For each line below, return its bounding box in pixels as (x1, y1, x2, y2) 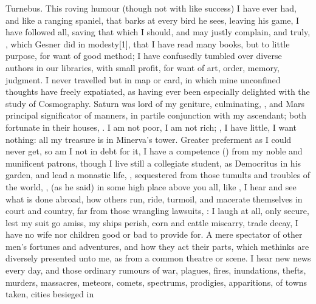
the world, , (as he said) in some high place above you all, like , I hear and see (5, 180, 297, 193)
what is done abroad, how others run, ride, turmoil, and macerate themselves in (5, 192, 303, 205)
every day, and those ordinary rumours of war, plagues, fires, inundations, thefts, (5, 264, 306, 277)
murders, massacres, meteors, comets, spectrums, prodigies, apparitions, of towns (5, 275, 307, 288)
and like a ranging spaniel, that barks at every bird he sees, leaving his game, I (5, 13, 300, 26)
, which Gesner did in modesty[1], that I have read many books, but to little (5, 37, 290, 50)
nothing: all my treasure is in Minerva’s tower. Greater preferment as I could (5, 133, 292, 145)
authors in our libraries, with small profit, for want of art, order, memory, (5, 61, 280, 74)
